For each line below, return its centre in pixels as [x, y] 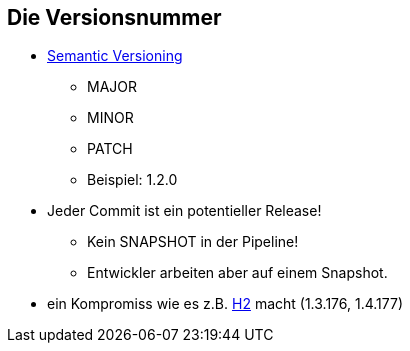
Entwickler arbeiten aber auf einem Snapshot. [237, 273]
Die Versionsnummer [114, 17]
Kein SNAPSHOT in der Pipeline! [193, 242]
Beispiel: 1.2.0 [132, 180]
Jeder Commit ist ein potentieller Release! [184, 211]
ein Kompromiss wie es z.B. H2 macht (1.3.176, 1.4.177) [225, 304]
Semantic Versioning [115, 56]
